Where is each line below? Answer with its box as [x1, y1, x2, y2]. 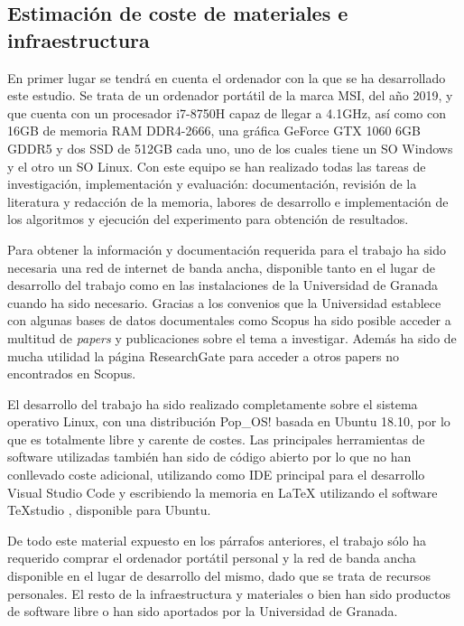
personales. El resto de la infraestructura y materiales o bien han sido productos [7, 584, 451, 603]
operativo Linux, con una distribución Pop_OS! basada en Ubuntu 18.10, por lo [7, 412, 450, 431]
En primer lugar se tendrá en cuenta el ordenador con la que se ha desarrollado [7, 68, 446, 87]
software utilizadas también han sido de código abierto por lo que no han [7, 447, 412, 466]
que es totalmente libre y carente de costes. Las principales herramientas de [7, 429, 425, 448]
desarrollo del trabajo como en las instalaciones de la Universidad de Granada [7, 276, 439, 294]
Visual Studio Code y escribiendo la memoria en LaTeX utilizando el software [7, 482, 438, 501]
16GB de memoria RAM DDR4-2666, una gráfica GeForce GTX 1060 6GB [7, 121, 421, 140]
